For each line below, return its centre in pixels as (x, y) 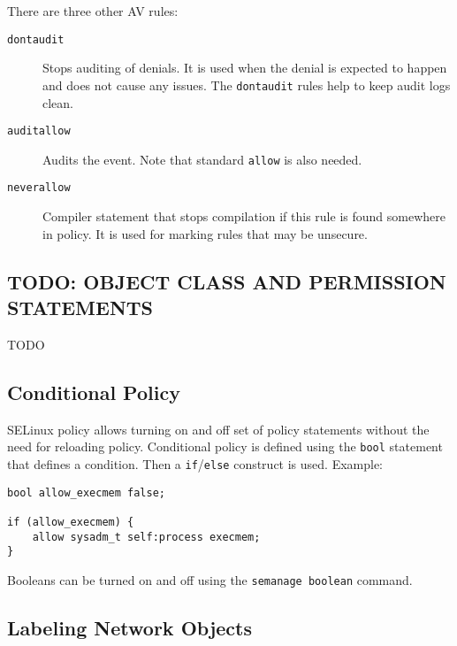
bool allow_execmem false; (86, 492)
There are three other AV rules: (93, 11)
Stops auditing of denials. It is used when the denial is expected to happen (245, 68)
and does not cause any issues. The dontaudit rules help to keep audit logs (247, 85)
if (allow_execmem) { (71, 522)
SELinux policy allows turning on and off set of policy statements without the (218, 429)
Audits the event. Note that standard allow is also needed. (202, 159)
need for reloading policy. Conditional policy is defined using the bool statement (225, 446)
